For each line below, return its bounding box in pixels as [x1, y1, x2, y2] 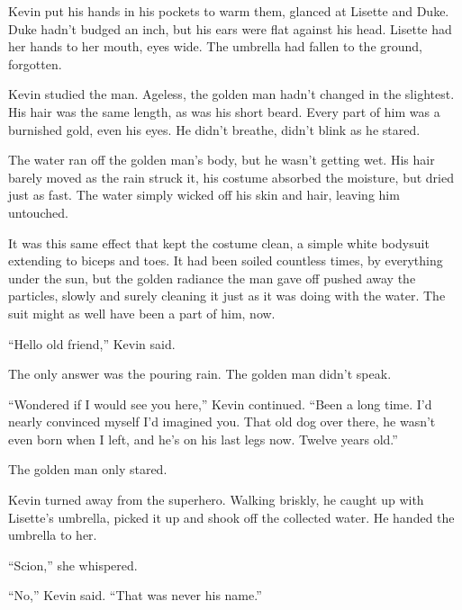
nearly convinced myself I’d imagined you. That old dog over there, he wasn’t [8, 412, 436, 431]
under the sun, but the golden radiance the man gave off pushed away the [8, 268, 416, 287]
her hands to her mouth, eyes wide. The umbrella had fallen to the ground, [8, 37, 422, 56]
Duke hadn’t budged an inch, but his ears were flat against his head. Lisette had [8, 19, 452, 38]
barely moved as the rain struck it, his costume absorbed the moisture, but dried [8, 167, 454, 186]
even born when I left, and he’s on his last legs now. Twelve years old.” [8, 429, 398, 448]
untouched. [8, 202, 68, 221]
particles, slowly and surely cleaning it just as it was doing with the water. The [8, 286, 446, 305]
